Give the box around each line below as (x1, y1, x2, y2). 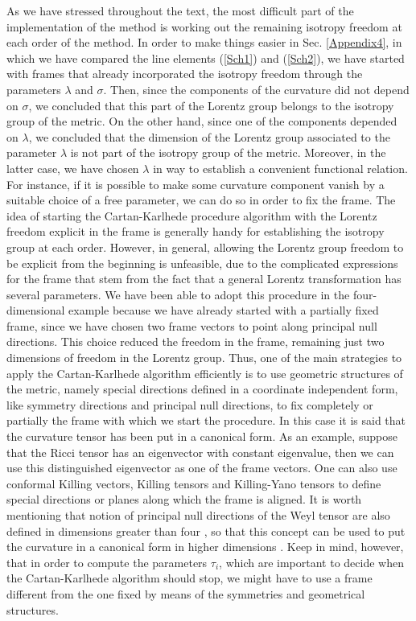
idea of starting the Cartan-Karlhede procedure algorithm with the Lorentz (6, 207, 377, 224)
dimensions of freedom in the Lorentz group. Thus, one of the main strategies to (6, 349, 402, 366)
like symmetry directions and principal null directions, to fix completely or (6, 396, 373, 413)
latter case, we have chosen (6, 159, 139, 176)
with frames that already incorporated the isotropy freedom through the (6, 65, 363, 82)
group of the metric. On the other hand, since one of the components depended (6, 113, 397, 130)
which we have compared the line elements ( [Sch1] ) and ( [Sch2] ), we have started (6, 49, 405, 66)
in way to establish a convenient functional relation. (153, 159, 408, 176)
